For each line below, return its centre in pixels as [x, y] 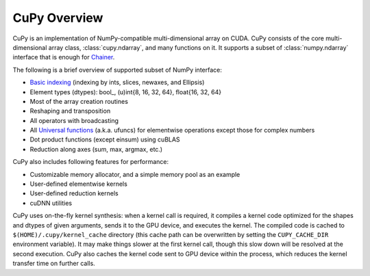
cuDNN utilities [51, 203]
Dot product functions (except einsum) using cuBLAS [105, 139]
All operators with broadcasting [74, 120]
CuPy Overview [58, 18]
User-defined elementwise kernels [79, 184]
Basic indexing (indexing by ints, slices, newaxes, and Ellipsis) [117, 83]
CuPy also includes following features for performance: [91, 162]
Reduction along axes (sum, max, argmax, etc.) [96, 149]
